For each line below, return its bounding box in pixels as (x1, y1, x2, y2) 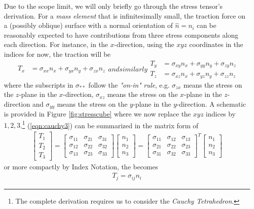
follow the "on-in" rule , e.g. (88, 79, 170, 90)
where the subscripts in (4, 79, 73, 90)
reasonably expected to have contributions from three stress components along (4, 29, 238, 40)
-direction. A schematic (176, 98, 246, 109)
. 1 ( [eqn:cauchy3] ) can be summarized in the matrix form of (20, 118, 199, 130)
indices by (206, 109, 236, 119)
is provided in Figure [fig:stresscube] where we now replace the (4, 109, 191, 119)
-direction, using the (114, 39, 174, 49)
